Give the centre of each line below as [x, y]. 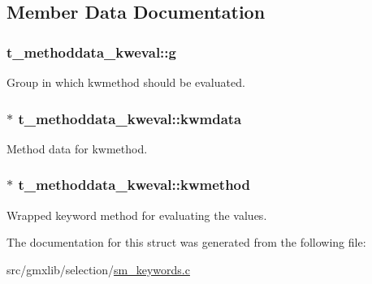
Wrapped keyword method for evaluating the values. [137, 215]
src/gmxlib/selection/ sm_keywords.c [98, 269]
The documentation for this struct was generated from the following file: [186, 242]
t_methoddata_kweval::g [91, 52]
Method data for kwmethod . [77, 148]
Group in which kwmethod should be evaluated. [126, 82]
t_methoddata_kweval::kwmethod [134, 185]
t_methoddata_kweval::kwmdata [130, 118]
